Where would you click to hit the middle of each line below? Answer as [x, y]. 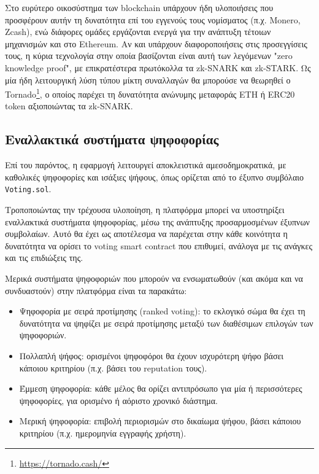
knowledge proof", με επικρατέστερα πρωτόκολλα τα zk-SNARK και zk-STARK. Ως [158, 67]
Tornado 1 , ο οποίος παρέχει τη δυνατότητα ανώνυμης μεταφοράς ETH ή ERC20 [150, 93]
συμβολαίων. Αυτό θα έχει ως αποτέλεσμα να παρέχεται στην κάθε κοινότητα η [146, 234]
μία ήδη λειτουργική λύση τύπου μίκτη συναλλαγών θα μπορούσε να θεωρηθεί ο [148, 80]
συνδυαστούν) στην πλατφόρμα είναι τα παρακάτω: [96, 290]
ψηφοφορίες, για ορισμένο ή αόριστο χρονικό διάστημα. [118, 400]
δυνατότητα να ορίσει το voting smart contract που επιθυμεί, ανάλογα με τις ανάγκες [159, 245]
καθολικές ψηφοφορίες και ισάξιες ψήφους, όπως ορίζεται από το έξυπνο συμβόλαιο [154, 177]
